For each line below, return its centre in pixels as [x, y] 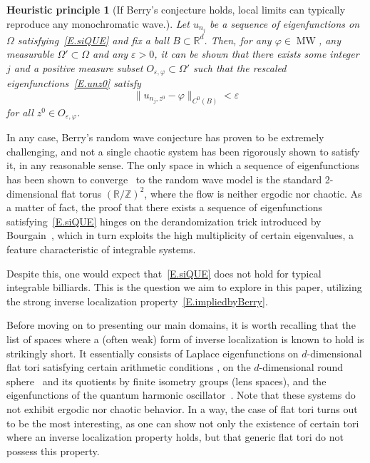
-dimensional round [301, 367]
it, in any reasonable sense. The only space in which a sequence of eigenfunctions [183, 165]
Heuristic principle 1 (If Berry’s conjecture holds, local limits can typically [176, 9]
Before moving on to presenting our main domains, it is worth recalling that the [181, 325]
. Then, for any [238, 40]
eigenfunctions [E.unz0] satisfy [74, 83]
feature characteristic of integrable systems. [101, 249]
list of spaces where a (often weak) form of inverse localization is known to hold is [185, 339]
